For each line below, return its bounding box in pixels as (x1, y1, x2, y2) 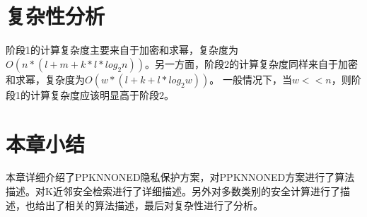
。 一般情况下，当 (209, 71, 292, 86)
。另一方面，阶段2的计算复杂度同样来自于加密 (144, 56, 358, 71)
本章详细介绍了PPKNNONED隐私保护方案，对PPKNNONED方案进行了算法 (6, 170, 355, 184)
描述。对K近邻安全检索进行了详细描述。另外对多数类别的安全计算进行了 (6, 184, 340, 199)
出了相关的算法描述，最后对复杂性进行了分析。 (45, 197, 263, 212)
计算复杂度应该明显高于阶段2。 (30, 87, 174, 102)
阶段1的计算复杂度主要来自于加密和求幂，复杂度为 (6, 42, 238, 57)
